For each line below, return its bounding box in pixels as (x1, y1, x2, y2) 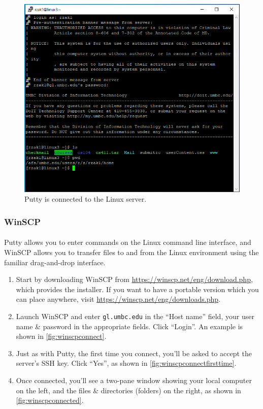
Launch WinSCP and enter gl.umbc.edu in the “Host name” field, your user (16, 310, 254, 321)
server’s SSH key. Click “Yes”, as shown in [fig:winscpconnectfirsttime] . (16, 358, 237, 368)
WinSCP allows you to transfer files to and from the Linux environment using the (4, 246, 259, 257)
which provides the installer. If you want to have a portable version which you (16, 284, 259, 294)
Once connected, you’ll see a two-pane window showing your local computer (16, 374, 252, 385)
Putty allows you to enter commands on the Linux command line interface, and (4, 237, 251, 247)
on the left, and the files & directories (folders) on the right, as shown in (16, 385, 241, 395)
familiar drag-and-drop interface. (4, 257, 106, 267)
